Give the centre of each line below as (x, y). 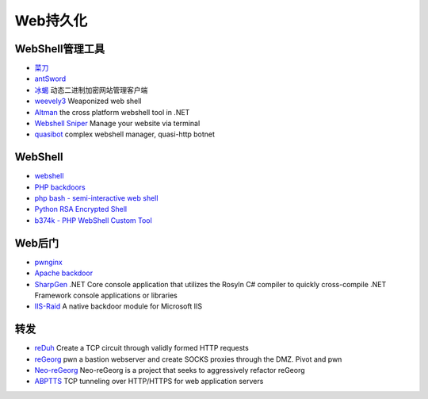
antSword (50, 79)
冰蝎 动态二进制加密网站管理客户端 (91, 90)
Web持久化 (51, 21)
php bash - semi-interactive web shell (96, 198)
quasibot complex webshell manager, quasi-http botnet (125, 134)
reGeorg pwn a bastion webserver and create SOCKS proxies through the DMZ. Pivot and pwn (188, 359)
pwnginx (48, 262)
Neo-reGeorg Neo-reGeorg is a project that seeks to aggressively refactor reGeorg (170, 370)
